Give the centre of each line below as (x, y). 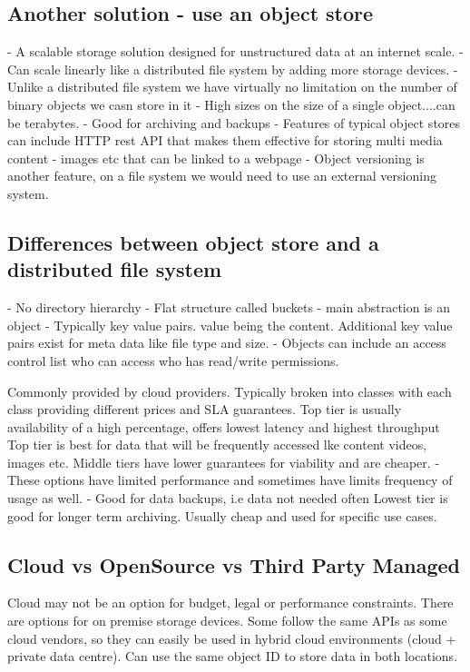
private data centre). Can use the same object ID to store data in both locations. (233, 656)
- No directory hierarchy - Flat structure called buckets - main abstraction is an (229, 307)
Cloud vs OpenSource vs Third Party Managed (234, 564)
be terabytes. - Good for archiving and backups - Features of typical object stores (234, 122)
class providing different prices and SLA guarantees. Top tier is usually (205, 409)
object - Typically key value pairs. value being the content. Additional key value (230, 325)
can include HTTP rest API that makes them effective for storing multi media (225, 140)
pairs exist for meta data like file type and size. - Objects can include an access (227, 343)
